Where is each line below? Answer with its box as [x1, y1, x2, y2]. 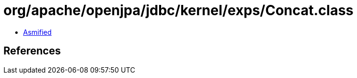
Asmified [23, 27, 52, 36]
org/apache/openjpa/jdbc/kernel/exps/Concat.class [3, 2, 354, 19]
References [3, 45, 61, 57]
